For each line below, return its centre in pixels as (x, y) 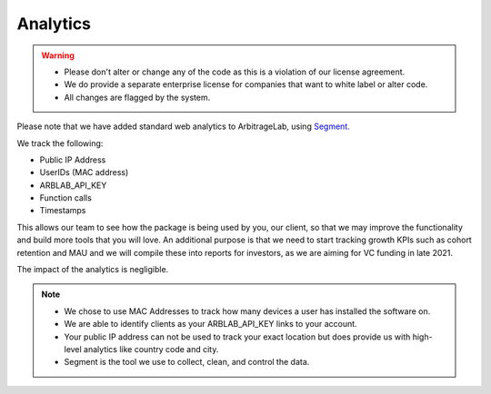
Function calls (66, 198)
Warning (58, 55)
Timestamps (63, 211)
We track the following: (60, 143)
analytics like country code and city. (151, 349)
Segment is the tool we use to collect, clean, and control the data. (187, 362)
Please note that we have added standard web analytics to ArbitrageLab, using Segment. (183, 126)
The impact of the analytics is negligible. (93, 270)
